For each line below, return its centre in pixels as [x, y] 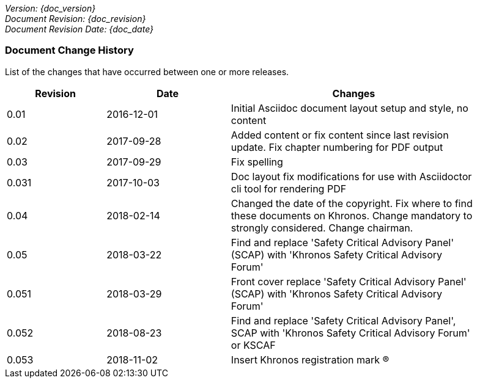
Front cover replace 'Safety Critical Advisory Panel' [349, 281]
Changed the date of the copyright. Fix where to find [352, 203]
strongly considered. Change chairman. [322, 228]
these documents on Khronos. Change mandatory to [352, 215]
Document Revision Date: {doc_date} [79, 29]
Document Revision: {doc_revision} [76, 19]
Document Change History [69, 50]
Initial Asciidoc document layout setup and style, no [349, 108]
